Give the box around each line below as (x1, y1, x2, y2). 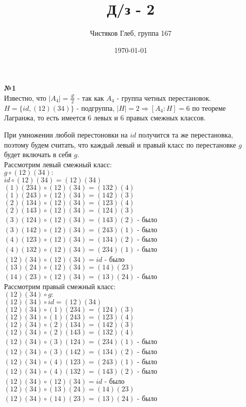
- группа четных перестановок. (117, 92, 211, 103)
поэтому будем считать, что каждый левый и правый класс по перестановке (4, 139, 236, 150)
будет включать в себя (4, 149, 72, 160)
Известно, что (4, 92, 47, 103)
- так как (77, 92, 104, 103)
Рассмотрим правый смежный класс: (4, 281, 116, 291)
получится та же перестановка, (138, 129, 233, 140)
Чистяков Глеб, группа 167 (90, 28, 172, 38)
